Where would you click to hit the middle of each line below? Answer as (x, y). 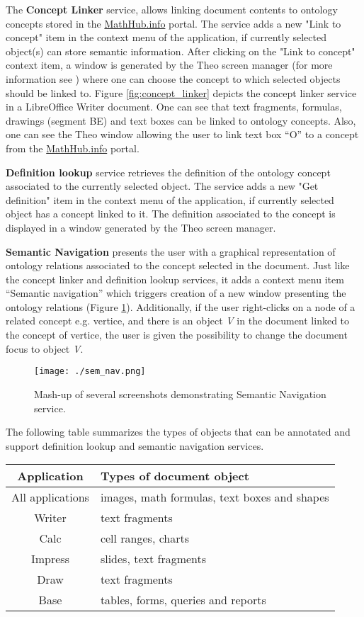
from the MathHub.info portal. (73, 148)
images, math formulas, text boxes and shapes (215, 497)
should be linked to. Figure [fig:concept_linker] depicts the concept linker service (181, 92)
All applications (50, 497)
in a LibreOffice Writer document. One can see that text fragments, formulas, (174, 107)
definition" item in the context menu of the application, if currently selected (170, 199)
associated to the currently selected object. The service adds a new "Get (162, 186)
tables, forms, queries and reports (183, 600)
